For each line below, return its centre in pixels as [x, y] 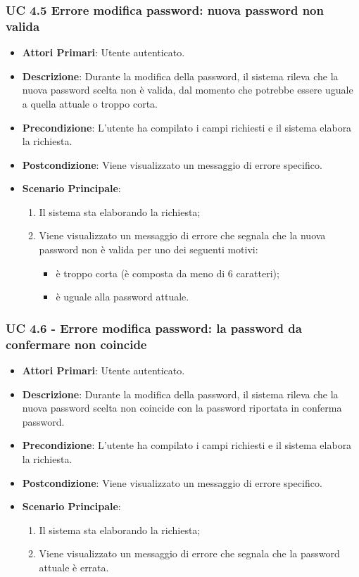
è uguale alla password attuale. [122, 297]
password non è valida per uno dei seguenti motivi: [149, 249]
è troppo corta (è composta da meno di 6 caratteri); [168, 273]
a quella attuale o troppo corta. [90, 103]
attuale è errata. [74, 567]
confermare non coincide [76, 344]
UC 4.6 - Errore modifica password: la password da [154, 328]
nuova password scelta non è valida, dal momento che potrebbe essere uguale [188, 90]
